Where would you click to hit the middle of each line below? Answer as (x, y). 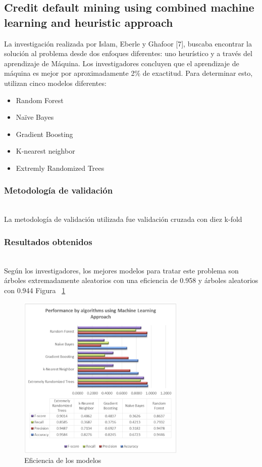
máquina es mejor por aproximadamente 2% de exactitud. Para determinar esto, (128, 73)
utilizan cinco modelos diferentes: (55, 83)
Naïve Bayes (35, 117)
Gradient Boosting (44, 134)
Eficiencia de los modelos (63, 460)
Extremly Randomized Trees (60, 168)
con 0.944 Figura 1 (35, 290)
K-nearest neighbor (45, 151)
